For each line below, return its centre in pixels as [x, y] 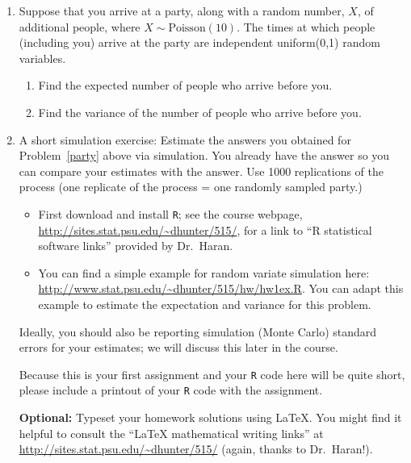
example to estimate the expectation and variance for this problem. [205, 304]
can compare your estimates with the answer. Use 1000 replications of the [201, 171]
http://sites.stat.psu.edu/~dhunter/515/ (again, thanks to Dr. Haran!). [196, 449]
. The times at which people [306, 26]
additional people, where [80, 26]
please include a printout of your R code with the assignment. [171, 390]
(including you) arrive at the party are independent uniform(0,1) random [199, 42]
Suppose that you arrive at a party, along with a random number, [182, 10]
